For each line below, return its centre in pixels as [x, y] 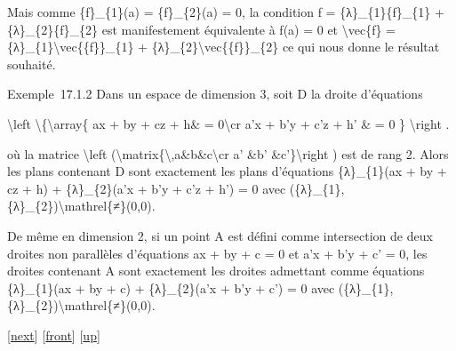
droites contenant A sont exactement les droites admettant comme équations [216, 271]
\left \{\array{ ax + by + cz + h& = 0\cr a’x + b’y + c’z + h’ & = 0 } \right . [228, 123]
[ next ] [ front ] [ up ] [54, 335]
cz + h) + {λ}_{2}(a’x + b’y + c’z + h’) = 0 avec [147, 188]
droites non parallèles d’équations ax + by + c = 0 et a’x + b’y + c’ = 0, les [217, 253]
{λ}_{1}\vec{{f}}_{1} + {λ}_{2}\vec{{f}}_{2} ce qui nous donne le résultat [224, 47]
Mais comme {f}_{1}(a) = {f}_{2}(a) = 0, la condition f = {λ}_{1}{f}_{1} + [226, 12]
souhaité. [32, 64]
